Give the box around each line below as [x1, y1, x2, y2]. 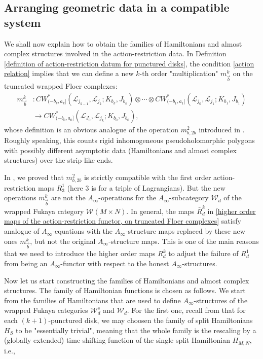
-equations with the [52, 226, 113, 236]
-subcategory [169, 192, 209, 203]
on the [233, 68, 253, 79]
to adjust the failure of [168, 248, 239, 259]
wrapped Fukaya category [4, 205, 84, 216]
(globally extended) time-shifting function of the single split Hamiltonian [4, 335, 230, 345]
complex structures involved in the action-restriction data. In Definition [4, 48, 227, 59]
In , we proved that [4, 171, 64, 182]
